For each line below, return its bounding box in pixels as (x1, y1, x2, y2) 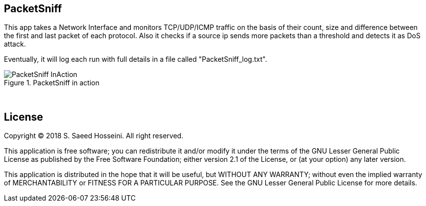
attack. (4, 40, 26, 49)
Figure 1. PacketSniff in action (4, 78, 100, 87)
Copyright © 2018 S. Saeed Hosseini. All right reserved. (4, 131, 183, 140)
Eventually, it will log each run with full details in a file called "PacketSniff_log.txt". (4, 55, 267, 64)
